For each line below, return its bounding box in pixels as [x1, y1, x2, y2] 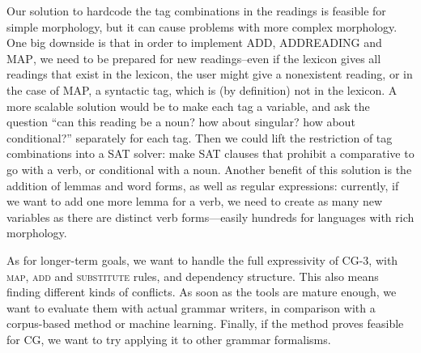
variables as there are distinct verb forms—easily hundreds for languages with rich [6, 208, 415, 225]
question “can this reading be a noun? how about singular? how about [6, 113, 355, 130]
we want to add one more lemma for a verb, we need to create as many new [6, 193, 383, 210]
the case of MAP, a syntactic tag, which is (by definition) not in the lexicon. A [6, 81, 398, 98]
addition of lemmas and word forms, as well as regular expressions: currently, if [6, 176, 399, 194]
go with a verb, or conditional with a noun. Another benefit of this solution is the [6, 160, 412, 177]
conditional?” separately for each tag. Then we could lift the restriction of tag [6, 129, 393, 146]
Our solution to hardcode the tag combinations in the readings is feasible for [6, 2, 386, 19]
